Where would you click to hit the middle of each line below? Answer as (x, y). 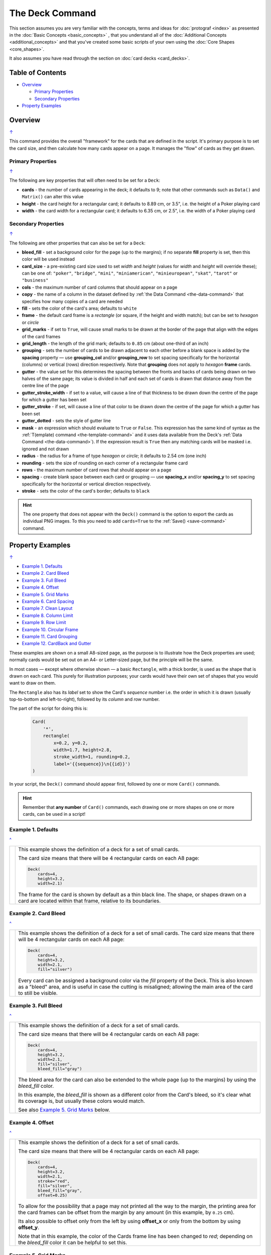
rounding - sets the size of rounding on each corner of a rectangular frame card (105, 463)
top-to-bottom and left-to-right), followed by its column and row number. (85, 699)
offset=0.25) (53, 1195)
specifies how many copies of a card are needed (72, 301)
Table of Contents (38, 73)
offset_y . (29, 1227)
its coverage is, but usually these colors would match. (82, 1101)
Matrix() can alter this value (53, 197)
